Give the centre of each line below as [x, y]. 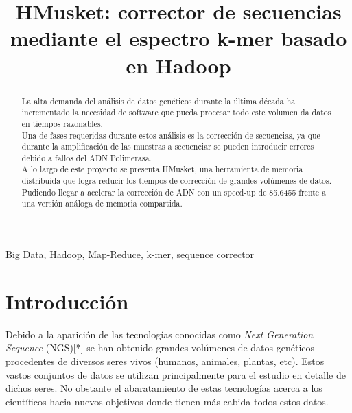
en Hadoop [178, 65]
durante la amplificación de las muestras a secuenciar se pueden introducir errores [168, 146]
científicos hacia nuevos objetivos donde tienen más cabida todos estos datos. [167, 401]
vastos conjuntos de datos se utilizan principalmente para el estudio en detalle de [176, 374]
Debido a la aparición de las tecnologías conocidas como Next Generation [160, 334]
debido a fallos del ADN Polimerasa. [86, 157]
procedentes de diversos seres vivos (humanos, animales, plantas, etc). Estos [165, 361]
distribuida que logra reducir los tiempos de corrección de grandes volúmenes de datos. [176, 181]
